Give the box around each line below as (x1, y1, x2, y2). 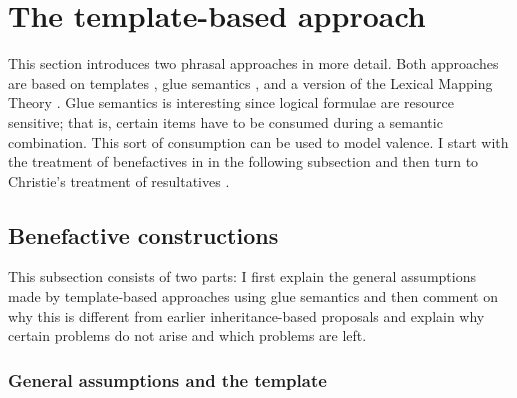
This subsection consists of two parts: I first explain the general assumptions (8, 266, 476, 287)
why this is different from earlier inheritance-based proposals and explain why (8, 305, 485, 326)
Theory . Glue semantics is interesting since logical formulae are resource (8, 92, 455, 113)
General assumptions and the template (8, 367, 327, 392)
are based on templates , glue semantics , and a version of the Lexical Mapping (8, 72, 493, 93)
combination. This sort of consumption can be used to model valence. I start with (8, 131, 509, 152)
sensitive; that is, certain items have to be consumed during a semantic (8, 111, 443, 132)
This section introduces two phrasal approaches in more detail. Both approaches (8, 53, 499, 74)
